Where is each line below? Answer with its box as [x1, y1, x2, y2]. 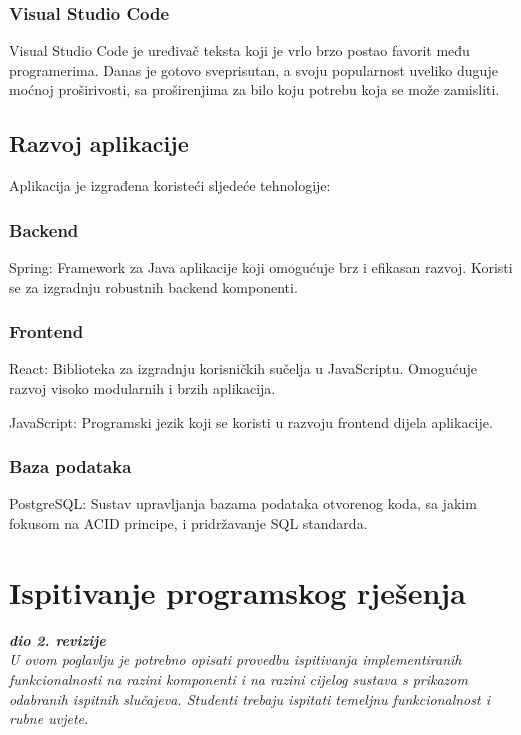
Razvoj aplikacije [9, 128, 189, 159]
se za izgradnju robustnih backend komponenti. [9, 276, 298, 297]
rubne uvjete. [9, 708, 89, 729]
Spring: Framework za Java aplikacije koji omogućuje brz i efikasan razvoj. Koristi [9, 257, 513, 278]
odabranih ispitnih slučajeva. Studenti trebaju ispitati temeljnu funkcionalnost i [9, 688, 490, 709]
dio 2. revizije [9, 629, 106, 650]
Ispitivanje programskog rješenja [9, 571, 466, 612]
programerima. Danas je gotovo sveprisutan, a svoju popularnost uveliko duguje [9, 59, 498, 80]
